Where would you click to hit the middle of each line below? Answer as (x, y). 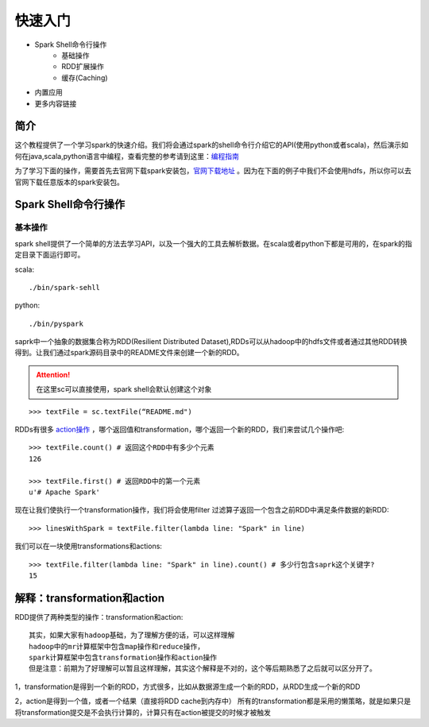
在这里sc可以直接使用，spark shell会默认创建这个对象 (124, 389)
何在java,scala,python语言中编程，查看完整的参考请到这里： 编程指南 (127, 156)
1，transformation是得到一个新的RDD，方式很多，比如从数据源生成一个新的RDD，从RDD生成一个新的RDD (187, 686)
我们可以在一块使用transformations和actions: (89, 546)
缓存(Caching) (85, 77)
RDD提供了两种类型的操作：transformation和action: (99, 617)
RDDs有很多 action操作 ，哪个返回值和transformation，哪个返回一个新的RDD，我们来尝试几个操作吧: (180, 430)
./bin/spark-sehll (65, 287)
